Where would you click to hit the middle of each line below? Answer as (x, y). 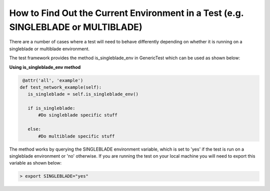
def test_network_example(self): (61, 87)
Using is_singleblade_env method (45, 67)
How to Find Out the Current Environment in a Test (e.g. (126, 13)
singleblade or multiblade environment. (49, 49)
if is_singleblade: (51, 108)
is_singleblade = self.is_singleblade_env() (83, 94)
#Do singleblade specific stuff (78, 115)
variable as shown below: (35, 163)
